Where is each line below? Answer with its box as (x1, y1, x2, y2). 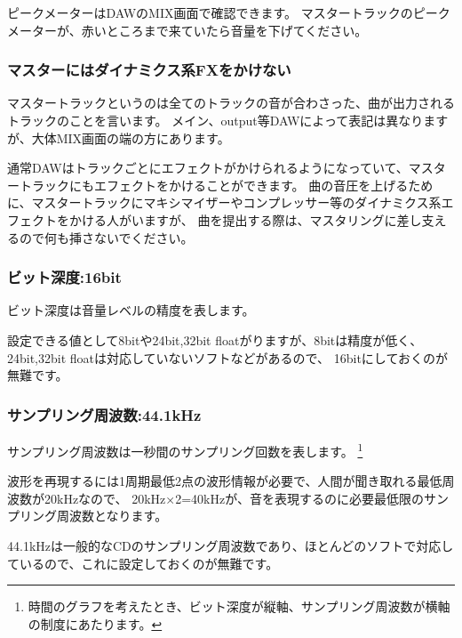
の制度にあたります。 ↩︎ (28, 614, 163, 633)
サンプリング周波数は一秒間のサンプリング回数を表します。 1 (7, 439, 363, 460)
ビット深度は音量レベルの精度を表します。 (7, 301, 255, 319)
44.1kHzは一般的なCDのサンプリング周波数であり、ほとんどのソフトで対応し (7, 537, 454, 554)
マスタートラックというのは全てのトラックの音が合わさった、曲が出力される (7, 93, 455, 112)
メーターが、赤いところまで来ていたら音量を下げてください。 (7, 20, 368, 39)
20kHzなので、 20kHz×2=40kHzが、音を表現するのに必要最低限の (44, 489, 424, 507)
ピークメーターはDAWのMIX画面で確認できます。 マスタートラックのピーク (7, 4, 450, 21)
